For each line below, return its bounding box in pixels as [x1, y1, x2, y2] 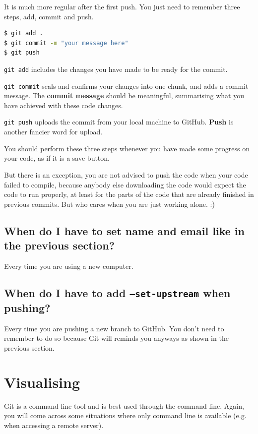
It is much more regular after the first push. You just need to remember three [4, 1, 240, 11]
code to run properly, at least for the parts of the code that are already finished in [4, 189, 254, 199]
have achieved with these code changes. [4, 100, 123, 110]
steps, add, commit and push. [4, 11, 94, 21]
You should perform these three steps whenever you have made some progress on [4, 143, 250, 153]
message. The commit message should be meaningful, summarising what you [4, 90, 244, 101]
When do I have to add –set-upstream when [4, 285, 231, 300]
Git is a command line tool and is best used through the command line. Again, [4, 400, 244, 411]
